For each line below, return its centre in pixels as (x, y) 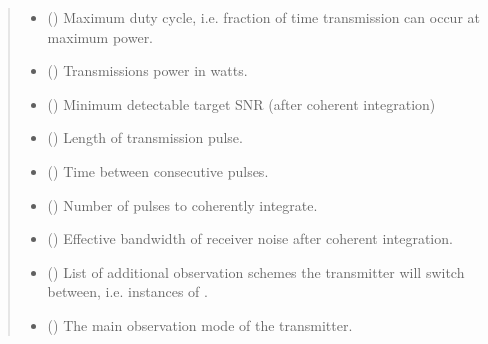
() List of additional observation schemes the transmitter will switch (256, 271)
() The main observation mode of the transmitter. (200, 324)
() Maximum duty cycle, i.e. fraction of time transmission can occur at (263, 17)
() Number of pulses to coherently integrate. (182, 204)
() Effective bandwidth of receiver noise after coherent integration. (250, 238)
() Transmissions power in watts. (147, 70)
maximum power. (100, 36)
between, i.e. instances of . (127, 291)
